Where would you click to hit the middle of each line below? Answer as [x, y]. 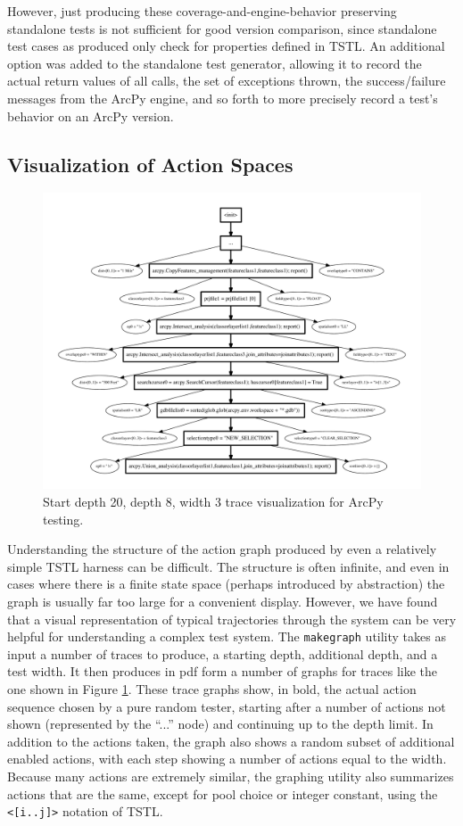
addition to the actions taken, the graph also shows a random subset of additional [231, 741]
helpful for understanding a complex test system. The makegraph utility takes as [227, 636]
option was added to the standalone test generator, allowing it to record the [215, 63]
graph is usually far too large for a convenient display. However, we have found [223, 601]
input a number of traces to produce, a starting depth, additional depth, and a [223, 653]
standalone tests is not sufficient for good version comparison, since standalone [222, 28]
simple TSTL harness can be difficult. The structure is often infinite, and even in [228, 566]
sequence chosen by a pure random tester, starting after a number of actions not [227, 706]
